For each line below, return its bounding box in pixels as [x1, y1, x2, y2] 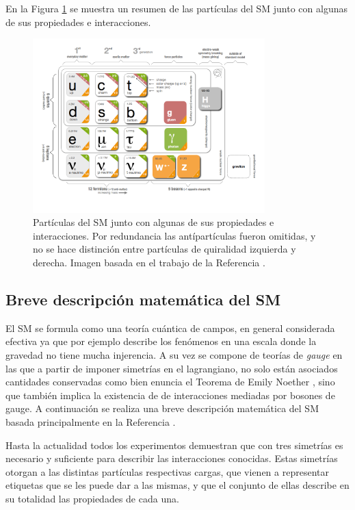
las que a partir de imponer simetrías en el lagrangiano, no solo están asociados [5, 361, 338, 375]
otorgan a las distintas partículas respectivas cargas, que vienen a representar [5, 464, 329, 479]
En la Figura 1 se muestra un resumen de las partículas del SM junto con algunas [5, 1, 347, 15]
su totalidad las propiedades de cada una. [5, 491, 179, 505]
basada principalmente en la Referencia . [5, 414, 176, 429]
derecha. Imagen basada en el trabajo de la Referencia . [33, 255, 265, 269]
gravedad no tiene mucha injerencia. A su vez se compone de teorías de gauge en [5, 347, 343, 361]
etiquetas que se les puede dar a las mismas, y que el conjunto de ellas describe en [5, 478, 350, 492]
